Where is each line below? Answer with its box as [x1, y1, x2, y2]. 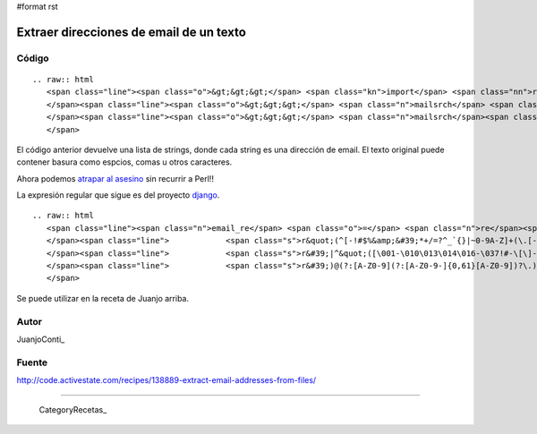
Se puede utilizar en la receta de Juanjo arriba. [16, 293, 190, 303]
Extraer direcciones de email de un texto [16, 24, 246, 39]
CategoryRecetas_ [38, 404, 107, 415]
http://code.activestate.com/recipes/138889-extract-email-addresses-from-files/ [16, 375, 317, 386]
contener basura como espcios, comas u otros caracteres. [16, 157, 233, 167]
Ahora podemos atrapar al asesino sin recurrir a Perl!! [16, 173, 215, 183]
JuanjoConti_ [16, 334, 65, 345]
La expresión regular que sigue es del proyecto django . [16, 190, 220, 200]
